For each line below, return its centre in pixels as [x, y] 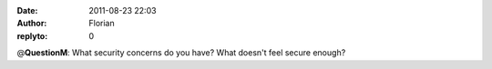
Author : [32, 24]
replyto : [32, 35]
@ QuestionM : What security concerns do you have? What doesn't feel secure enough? [181, 53]
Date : [27, 10]
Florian [102, 24]
